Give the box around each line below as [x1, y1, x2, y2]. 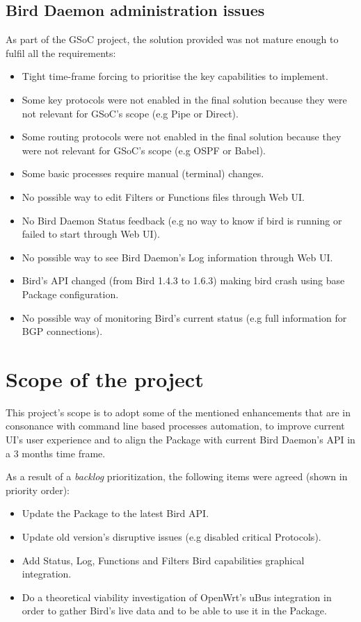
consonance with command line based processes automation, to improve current [6, 418, 345, 433]
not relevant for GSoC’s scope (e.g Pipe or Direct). [22, 106, 239, 120]
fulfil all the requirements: [6, 45, 116, 60]
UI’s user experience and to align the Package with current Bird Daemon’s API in [6, 432, 355, 447]
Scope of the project [6, 364, 204, 393]
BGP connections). [22, 324, 103, 338]
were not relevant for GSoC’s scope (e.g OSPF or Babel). [22, 142, 266, 157]
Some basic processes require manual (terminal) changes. [22, 166, 264, 181]
